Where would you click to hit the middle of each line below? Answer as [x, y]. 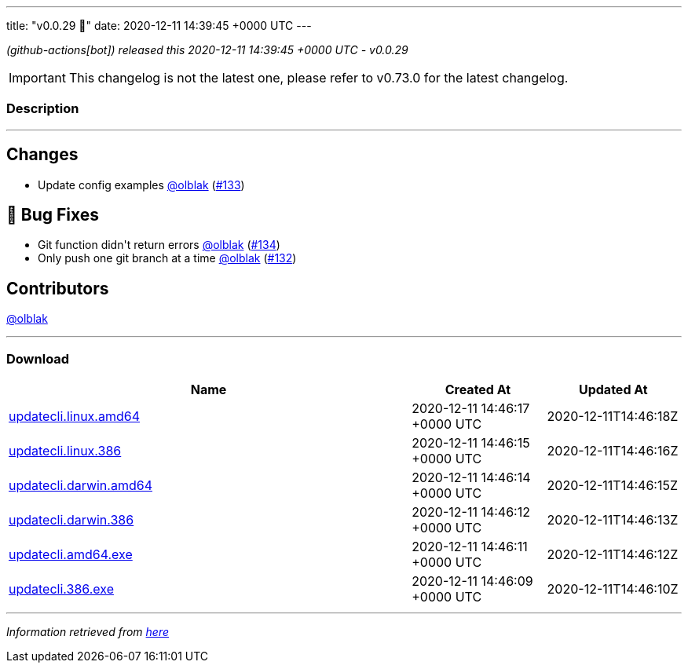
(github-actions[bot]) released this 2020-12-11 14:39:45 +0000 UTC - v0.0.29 [207, 50]
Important [37, 78]
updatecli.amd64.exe [71, 555]
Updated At [613, 390]
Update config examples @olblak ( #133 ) [141, 185]
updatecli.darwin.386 [71, 520]
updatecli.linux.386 [65, 451]
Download [38, 358]
